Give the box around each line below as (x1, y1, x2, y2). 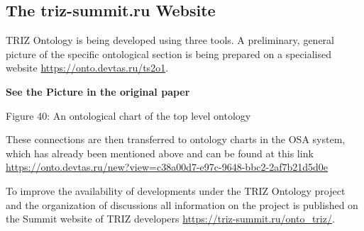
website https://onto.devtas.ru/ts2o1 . (6, 60, 169, 75)
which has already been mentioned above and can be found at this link (6, 145, 314, 160)
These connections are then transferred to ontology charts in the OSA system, (6, 132, 346, 147)
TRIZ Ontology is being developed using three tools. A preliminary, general (6, 33, 334, 47)
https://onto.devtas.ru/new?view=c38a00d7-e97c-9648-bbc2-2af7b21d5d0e (6, 159, 329, 174)
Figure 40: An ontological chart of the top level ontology (6, 108, 251, 123)
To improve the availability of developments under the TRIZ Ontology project (6, 183, 346, 198)
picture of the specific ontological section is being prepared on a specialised (6, 46, 331, 61)
